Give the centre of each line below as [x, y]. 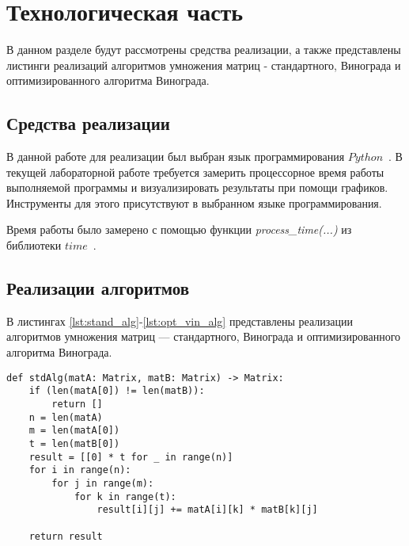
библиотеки [34, 245]
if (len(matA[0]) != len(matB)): [117, 391]
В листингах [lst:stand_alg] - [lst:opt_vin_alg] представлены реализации [180, 321]
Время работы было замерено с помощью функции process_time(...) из [179, 229]
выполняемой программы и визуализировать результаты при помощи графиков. [197, 187]
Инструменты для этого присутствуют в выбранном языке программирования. [194, 202]
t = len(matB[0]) [74, 443]
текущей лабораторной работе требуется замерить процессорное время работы [195, 172]
